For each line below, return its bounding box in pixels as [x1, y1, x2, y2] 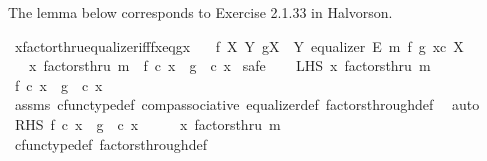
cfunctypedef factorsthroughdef [14, 133, 207, 154]
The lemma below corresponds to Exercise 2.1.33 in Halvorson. [8, 2, 393, 22]
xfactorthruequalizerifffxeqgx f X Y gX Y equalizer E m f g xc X [14, 35, 464, 56]
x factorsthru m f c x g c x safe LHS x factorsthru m [28, 55, 431, 76]
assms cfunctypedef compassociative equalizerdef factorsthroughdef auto [14, 94, 480, 115]
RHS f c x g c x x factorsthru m [14, 113, 281, 134]
